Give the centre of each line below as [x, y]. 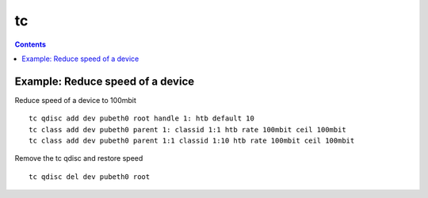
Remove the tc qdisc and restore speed [79, 158]
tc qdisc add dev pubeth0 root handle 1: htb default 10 [142, 118]
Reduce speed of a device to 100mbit [75, 100]
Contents [31, 44]
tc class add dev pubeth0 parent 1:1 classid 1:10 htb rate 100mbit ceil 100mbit [192, 141]
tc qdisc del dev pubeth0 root [90, 177]
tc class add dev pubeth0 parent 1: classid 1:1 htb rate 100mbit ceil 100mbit [187, 129]
